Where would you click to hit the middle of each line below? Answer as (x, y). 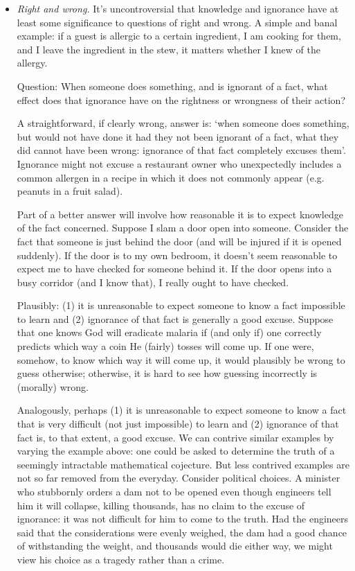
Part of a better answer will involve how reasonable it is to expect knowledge (180, 214)
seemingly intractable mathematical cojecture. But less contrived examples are (183, 464)
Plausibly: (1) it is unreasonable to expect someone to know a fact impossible (181, 305)
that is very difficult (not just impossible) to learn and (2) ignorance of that (178, 424)
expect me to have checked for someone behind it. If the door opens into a (174, 269)
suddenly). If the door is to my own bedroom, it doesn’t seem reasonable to (177, 255)
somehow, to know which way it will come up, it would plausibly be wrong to (181, 359)
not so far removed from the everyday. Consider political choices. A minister (179, 478)
